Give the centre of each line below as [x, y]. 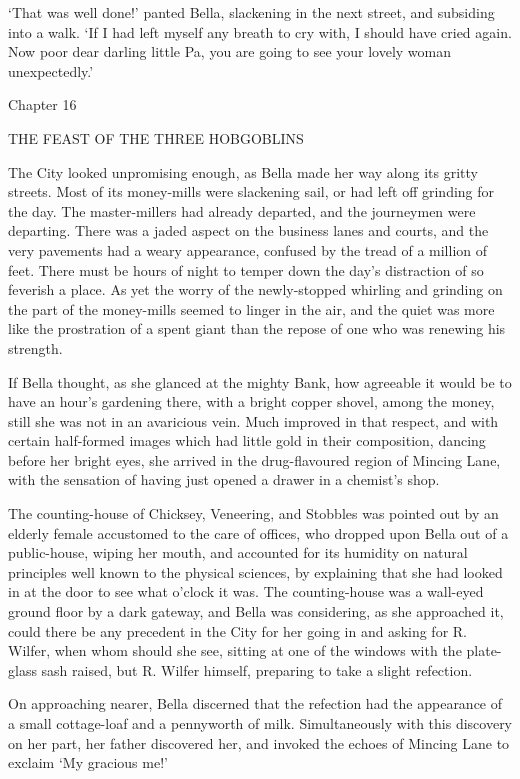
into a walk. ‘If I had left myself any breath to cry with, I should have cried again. [260, 31]
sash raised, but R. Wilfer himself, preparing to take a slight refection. [257, 669]
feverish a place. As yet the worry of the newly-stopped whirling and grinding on [255, 289]
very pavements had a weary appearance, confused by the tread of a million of [248, 249]
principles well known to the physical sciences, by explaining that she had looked [255, 571]
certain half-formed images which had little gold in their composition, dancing [247, 440]
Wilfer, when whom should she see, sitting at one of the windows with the [235, 650]
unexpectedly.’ [51, 70]
